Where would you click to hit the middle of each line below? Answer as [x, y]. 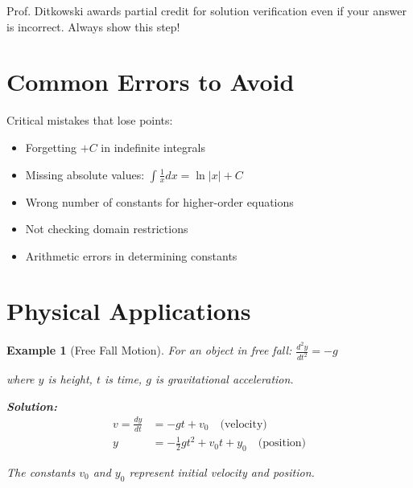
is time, [123, 379]
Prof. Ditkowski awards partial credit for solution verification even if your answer [206, 10]
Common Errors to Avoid [151, 82]
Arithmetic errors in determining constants [131, 255]
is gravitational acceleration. [224, 379]
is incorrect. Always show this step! [93, 26]
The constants [41, 472]
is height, [70, 379]
